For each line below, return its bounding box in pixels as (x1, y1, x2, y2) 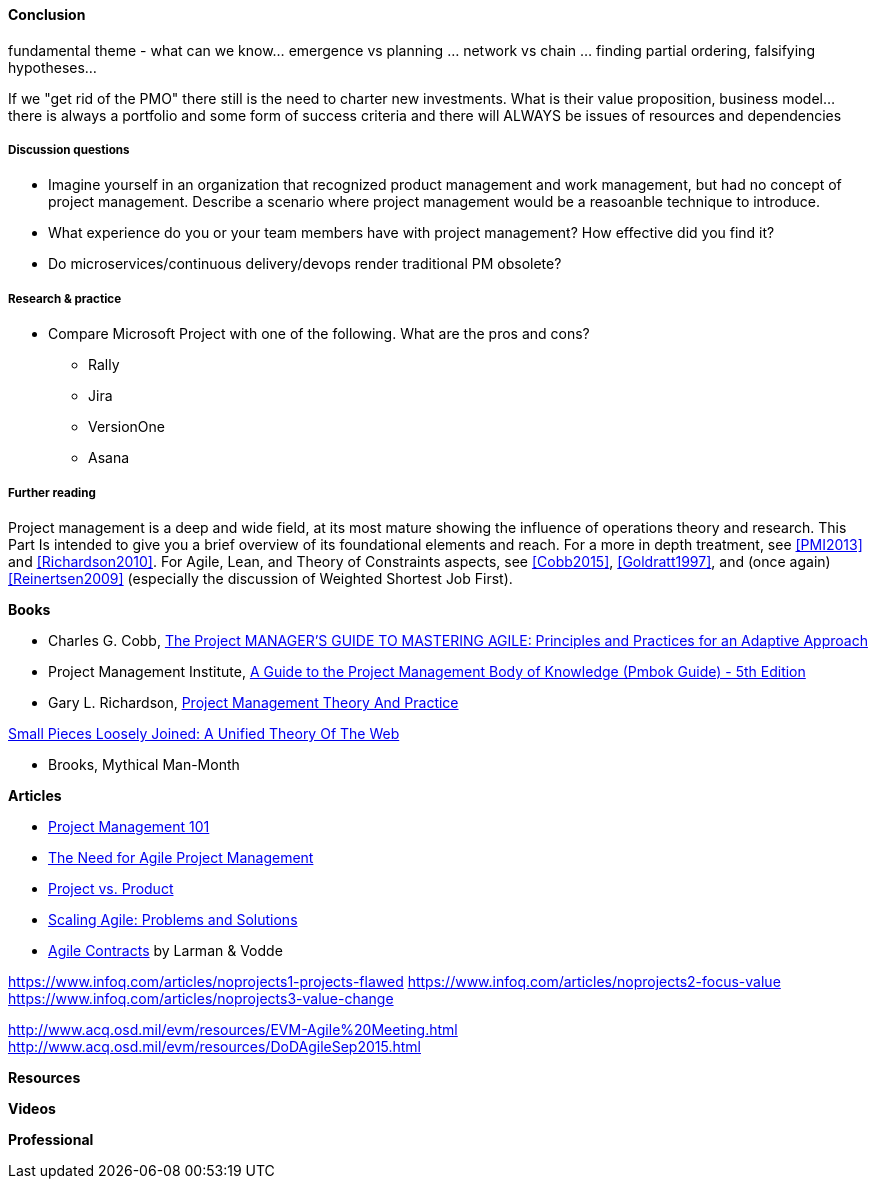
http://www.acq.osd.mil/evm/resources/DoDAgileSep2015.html (8, 1037, 421, 1055)
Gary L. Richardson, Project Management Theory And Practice (48, 693, 459, 711)
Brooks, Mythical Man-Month (48, 755, 240, 773)
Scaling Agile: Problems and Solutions (48, 910, 298, 928)
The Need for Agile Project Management (48, 848, 314, 866)
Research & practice (8, 291, 122, 306)
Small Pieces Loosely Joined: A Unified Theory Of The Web (8, 724, 400, 742)
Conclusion (8, 6, 86, 23)
